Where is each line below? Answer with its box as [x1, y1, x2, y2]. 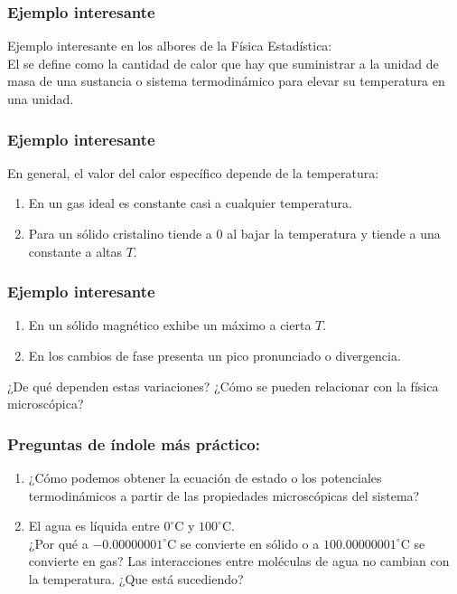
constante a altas [28, 241, 122, 260]
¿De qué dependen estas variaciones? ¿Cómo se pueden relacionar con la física [7, 376, 439, 395]
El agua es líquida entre [28, 516, 160, 535]
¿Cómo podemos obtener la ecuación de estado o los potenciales [28, 468, 382, 486]
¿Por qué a [28, 533, 89, 552]
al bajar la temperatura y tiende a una [227, 224, 441, 242]
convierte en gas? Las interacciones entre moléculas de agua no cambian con [28, 552, 450, 570]
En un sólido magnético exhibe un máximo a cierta [28, 316, 312, 335]
